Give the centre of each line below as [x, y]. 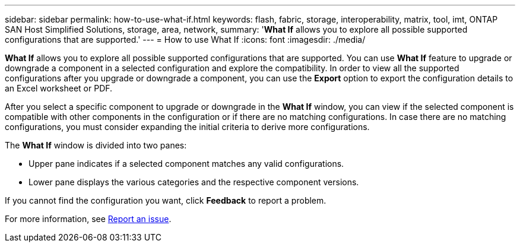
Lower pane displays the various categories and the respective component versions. [194, 182]
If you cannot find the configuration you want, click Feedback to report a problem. [166, 200]
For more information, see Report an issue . [88, 219]
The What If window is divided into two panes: [96, 145]
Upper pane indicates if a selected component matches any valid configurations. [186, 164]
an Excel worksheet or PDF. [59, 88]
